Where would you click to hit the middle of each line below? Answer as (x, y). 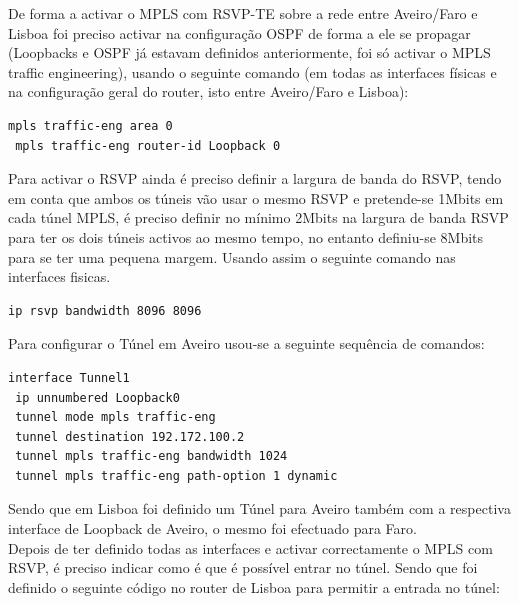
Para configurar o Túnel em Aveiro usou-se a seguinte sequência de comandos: (246, 343)
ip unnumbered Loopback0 (97, 397)
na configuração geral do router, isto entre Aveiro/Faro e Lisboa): (208, 91)
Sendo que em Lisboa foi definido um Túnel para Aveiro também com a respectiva (259, 508)
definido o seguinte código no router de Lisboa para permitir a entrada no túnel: (254, 586)
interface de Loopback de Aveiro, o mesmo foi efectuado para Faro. (212, 528)
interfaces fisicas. (59, 276)
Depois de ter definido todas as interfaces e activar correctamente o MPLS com (250, 547)
